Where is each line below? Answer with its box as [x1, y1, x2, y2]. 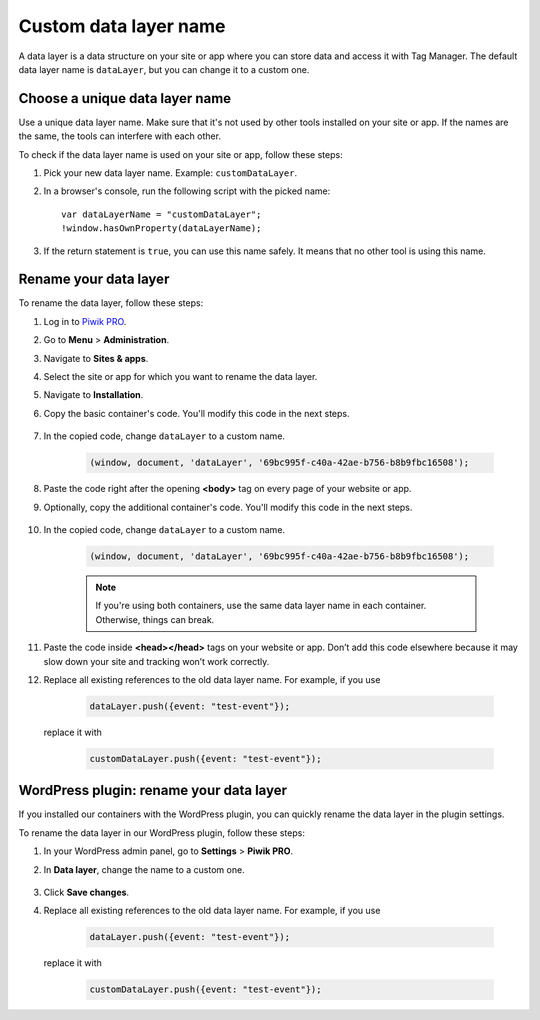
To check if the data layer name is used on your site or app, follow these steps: [18, 148, 344, 160]
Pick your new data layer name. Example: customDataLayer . [43, 167, 298, 179]
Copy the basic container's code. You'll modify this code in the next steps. [43, 407, 350, 419]
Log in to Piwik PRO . [43, 315, 127, 327]
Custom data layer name [18, 15, 226, 37]
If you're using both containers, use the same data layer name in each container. [95, 600, 427, 612]
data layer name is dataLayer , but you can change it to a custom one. [18, 63, 310, 75]
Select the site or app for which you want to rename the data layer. [43, 371, 318, 383]
